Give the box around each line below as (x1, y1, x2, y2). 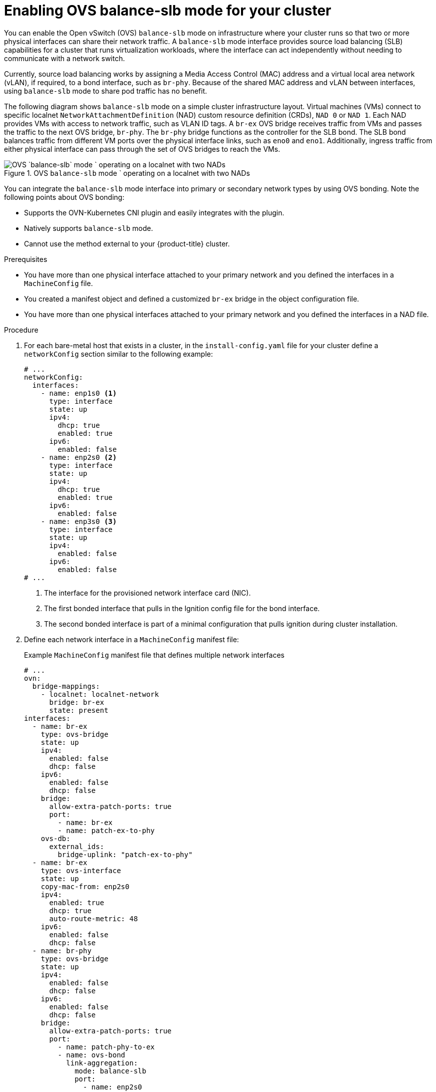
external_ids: (49, 842, 104, 851)
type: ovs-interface (40, 866, 121, 875)
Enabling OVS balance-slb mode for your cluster (4, 2, 331, 19)
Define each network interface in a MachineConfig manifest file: (24, 635, 239, 644)
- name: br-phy (32, 946, 91, 955)
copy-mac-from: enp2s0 (40, 882, 129, 891)
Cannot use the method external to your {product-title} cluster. (24, 239, 230, 248)
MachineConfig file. (24, 279, 93, 288)
